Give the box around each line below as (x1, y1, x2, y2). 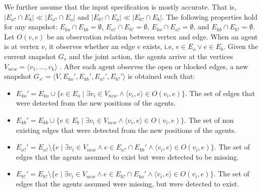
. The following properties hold (162, 11, 257, 22)
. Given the (223, 41, 258, 52)
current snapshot (4, 51, 56, 61)
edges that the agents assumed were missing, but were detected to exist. (16, 178, 239, 188)
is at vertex (4, 41, 39, 52)
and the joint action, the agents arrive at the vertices (69, 51, 233, 61)
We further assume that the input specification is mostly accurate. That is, (4, 2, 237, 12)
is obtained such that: (127, 71, 195, 81)
